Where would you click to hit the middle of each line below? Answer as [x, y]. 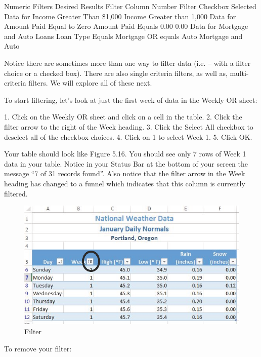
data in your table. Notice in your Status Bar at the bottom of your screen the [126, 163]
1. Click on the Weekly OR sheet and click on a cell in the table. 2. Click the [123, 117]
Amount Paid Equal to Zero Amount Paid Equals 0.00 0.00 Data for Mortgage [126, 26]
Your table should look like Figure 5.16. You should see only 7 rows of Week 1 [125, 154]
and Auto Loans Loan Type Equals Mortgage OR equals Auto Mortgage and [123, 36]
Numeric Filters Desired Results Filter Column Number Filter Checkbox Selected [130, 6]
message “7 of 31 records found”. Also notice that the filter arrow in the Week [125, 173]
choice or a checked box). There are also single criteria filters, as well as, [116, 73]
